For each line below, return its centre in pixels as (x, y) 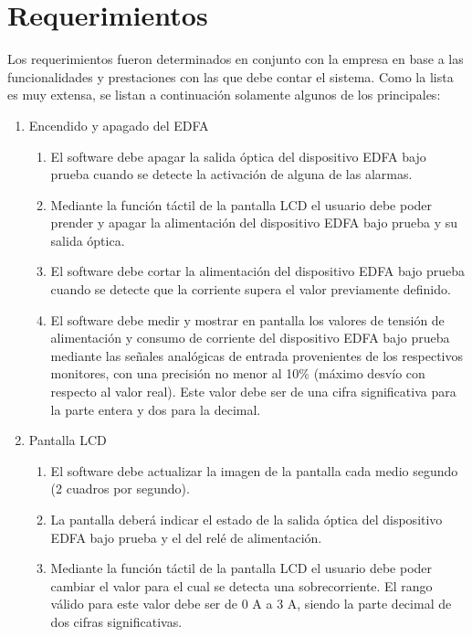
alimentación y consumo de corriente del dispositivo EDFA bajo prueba (250, 338)
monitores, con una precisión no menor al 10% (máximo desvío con (238, 373)
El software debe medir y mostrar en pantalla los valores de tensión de (247, 319)
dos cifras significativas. (116, 621)
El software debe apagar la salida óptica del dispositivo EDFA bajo (238, 156)
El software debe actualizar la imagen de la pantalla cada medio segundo (254, 470)
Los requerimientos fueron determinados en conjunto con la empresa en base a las (236, 59)
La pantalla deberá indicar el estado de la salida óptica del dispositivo (246, 519)
